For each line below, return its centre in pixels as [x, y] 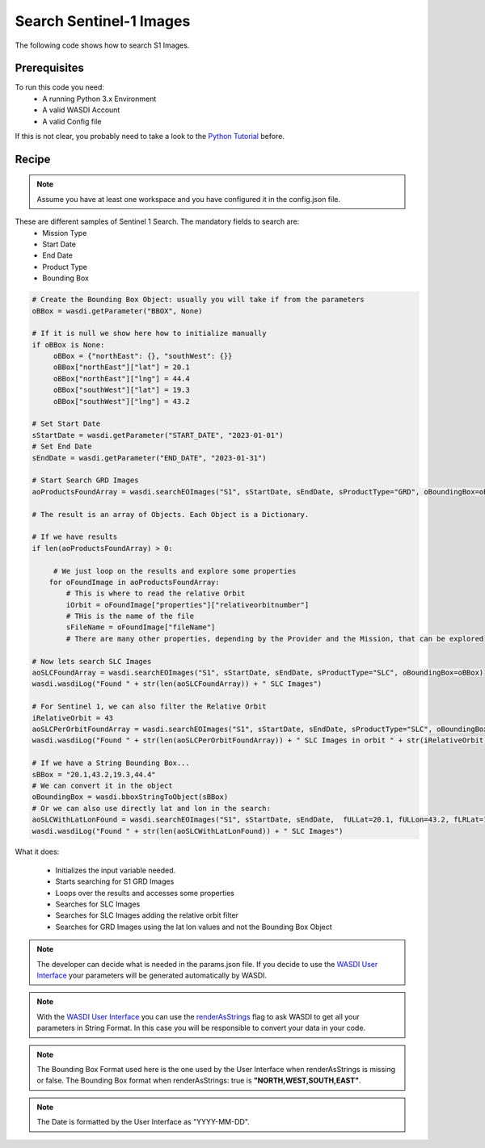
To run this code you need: [60, 87]
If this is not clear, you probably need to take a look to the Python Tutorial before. [150, 137]
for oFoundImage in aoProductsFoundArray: [134, 582]
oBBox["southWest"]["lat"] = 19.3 [121, 390]
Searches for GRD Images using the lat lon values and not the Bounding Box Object [194, 927]
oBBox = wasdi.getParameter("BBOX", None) [117, 311]
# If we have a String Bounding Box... [111, 763]
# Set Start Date [66, 424]
